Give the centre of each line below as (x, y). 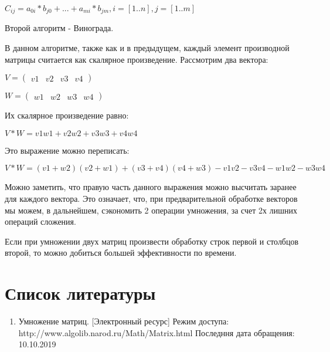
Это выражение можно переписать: (67, 150)
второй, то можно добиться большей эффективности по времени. (121, 253)
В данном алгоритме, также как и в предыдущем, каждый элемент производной (147, 48)
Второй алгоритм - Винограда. (59, 28)
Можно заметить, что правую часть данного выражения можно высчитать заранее (151, 187)
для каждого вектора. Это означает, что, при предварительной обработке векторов (151, 199)
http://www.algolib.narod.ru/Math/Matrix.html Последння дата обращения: (157, 332)
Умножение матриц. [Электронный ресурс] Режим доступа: (124, 321)
